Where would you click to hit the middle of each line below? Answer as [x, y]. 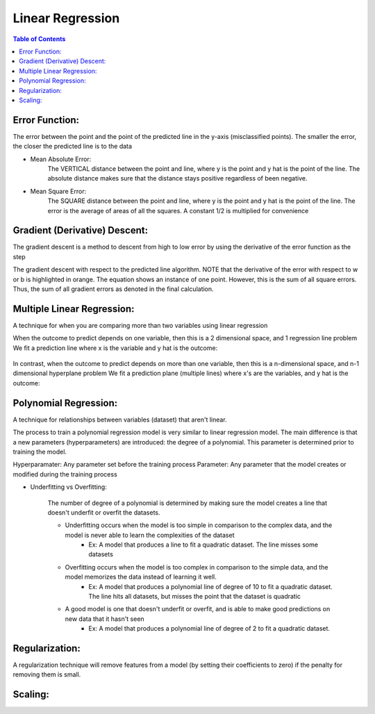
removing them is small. [47, 674]
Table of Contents [39, 39]
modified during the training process [65, 474]
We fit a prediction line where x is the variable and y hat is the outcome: [115, 348]
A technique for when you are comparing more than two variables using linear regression [140, 325]
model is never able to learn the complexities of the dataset [150, 535]
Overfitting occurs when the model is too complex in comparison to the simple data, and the [197, 567]
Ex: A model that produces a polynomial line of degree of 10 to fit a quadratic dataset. [210, 586]
